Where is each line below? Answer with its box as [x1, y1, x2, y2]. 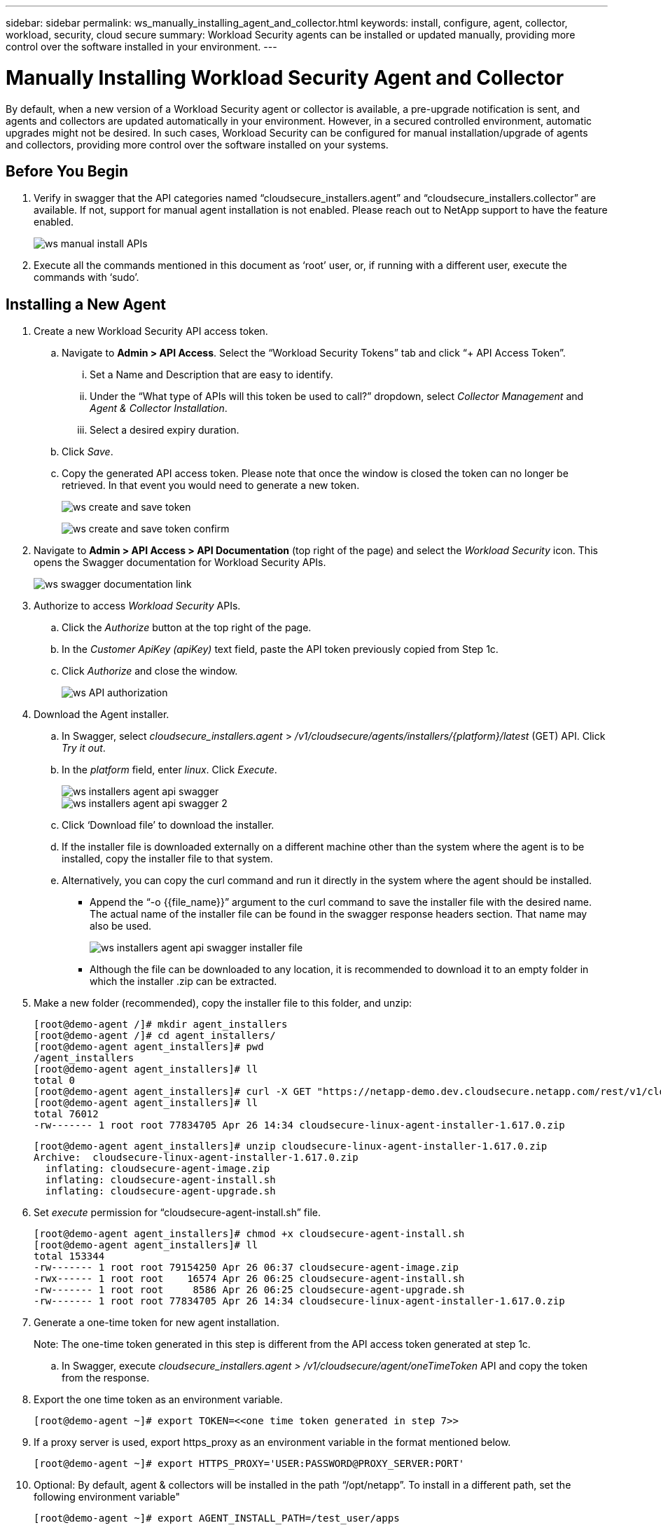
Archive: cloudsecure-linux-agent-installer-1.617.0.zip [34, 1152, 359, 1164]
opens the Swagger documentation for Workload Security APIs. [34, 556, 326, 569]
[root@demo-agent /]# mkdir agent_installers [34, 1019, 288, 1031]
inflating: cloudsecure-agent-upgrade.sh [45, 1185, 276, 1197]
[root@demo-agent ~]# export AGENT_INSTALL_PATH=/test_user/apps [34, 1512, 400, 1524]
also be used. [90, 920, 152, 932]
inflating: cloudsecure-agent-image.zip [45, 1163, 270, 1175]
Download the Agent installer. [34, 708, 169, 721]
